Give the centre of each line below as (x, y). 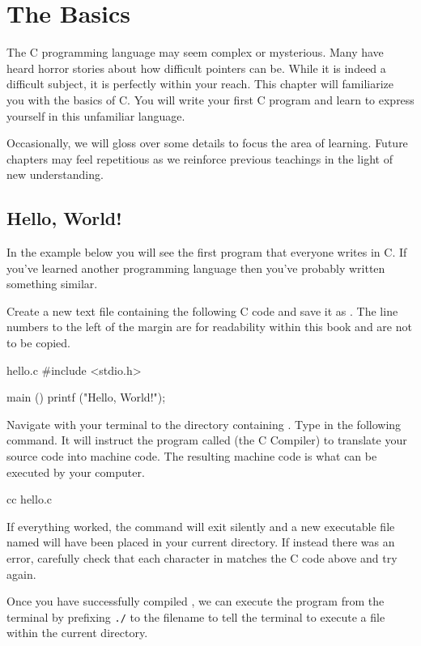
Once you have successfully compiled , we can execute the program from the (196, 601)
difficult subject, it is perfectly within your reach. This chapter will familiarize (200, 84)
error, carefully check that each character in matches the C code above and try (202, 557)
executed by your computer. (76, 472)
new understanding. (55, 174)
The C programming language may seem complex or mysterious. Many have (195, 52)
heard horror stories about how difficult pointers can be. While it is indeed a (196, 68)
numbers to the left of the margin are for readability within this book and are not (209, 327)
